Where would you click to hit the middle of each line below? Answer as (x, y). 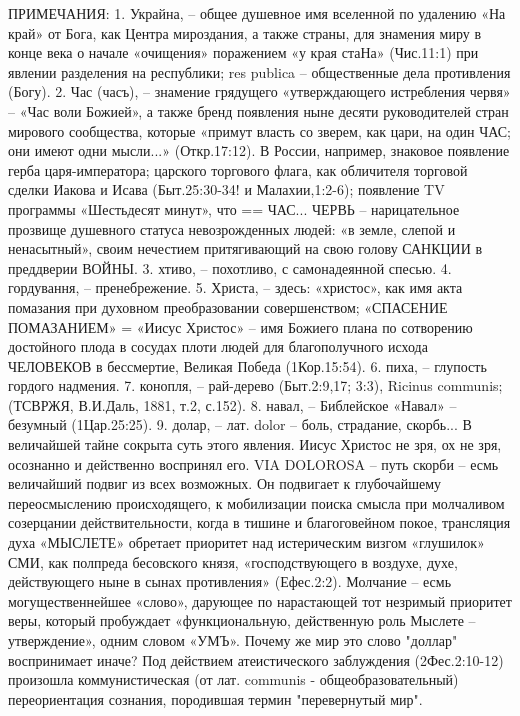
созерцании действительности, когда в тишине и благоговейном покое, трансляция (259, 522)
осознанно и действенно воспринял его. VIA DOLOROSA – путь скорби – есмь (253, 463)
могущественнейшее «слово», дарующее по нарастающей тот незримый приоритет (260, 600)
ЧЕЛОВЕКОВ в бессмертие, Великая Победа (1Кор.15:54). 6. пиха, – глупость (247, 365)
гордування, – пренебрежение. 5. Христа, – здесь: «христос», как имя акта (235, 287)
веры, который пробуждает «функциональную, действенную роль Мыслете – (242, 620)
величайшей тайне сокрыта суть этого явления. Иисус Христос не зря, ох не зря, (255, 444)
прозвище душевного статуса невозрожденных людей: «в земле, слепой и (232, 228)
